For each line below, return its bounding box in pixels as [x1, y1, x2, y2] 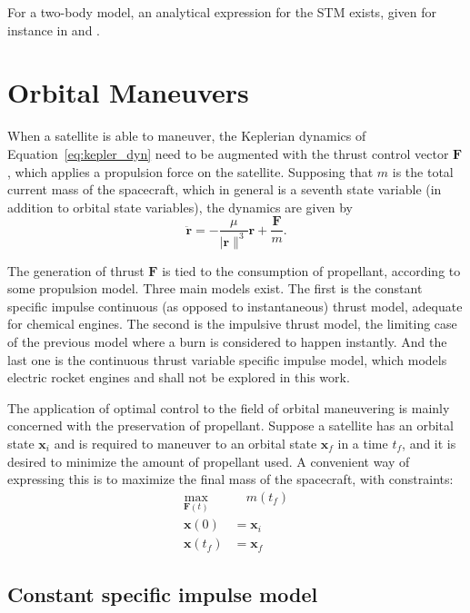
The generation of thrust [7, 261, 145, 280]
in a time [337, 434, 388, 453]
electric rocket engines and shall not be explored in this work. [7, 368, 350, 387]
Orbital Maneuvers [7, 74, 249, 111]
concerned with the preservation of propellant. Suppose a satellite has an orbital [7, 416, 454, 435]
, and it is [402, 434, 456, 453]
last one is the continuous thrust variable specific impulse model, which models [7, 350, 447, 369]
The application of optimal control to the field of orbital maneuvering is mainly [7, 398, 450, 417]
